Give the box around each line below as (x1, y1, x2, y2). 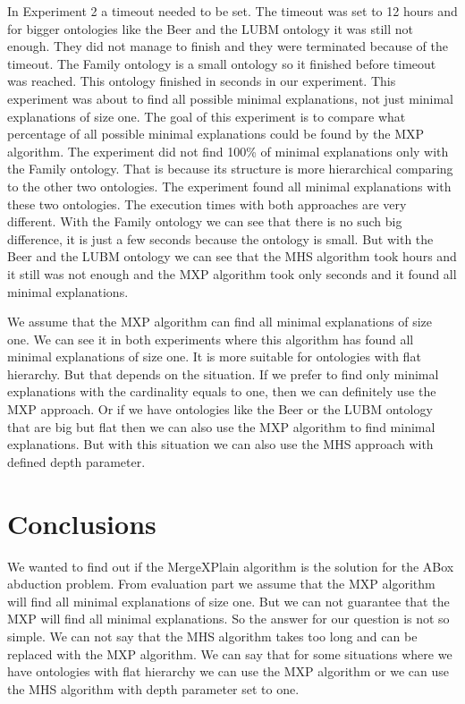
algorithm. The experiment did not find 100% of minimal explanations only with (7, 141, 449, 160)
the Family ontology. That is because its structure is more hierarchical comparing (7, 159, 453, 178)
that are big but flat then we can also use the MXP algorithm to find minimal (7, 417, 435, 436)
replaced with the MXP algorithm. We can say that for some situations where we (7, 644, 452, 663)
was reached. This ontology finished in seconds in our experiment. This (7, 72, 396, 90)
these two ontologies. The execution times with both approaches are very (7, 194, 407, 213)
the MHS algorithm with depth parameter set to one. (7, 679, 300, 698)
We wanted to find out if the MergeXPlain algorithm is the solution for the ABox (7, 556, 454, 575)
